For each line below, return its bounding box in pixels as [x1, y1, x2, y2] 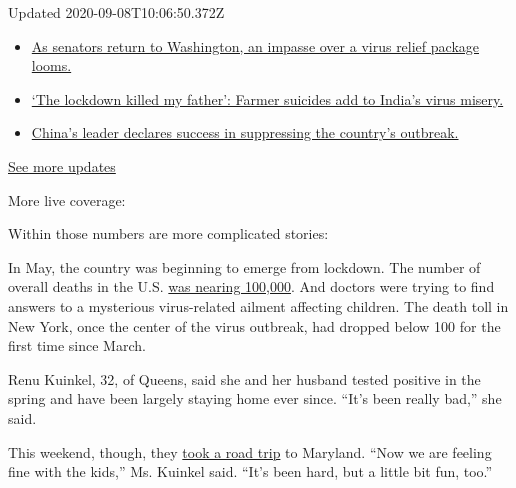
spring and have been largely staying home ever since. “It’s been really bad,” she [8, 388, 502, 409]
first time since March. [8, 335, 146, 356]
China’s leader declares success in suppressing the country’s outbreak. [31, 122, 459, 143]
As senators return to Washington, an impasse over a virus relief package [31, 35, 479, 56]
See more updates [8, 155, 116, 176]
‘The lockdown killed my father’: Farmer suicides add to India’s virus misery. [31, 88, 504, 109]
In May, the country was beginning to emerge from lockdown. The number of [8, 256, 481, 277]
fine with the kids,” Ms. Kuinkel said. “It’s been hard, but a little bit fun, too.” [8, 461, 493, 482]
